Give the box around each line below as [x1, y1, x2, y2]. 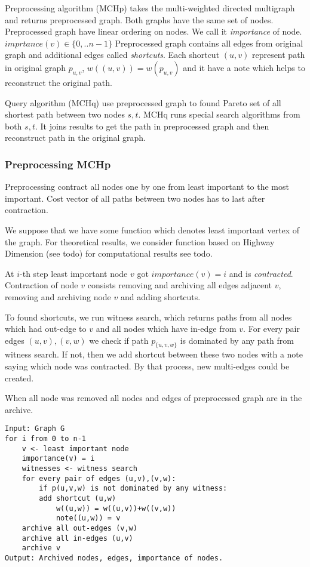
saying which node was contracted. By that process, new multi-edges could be [5, 360, 290, 372]
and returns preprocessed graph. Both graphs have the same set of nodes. [5, 13, 274, 26]
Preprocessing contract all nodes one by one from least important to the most [5, 180, 289, 193]
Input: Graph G [5, 424, 65, 433]
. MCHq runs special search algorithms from [138, 108, 300, 121]
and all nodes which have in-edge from [96, 322, 237, 335]
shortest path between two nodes [5, 108, 125, 121]
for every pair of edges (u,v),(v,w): [22, 474, 176, 483]
